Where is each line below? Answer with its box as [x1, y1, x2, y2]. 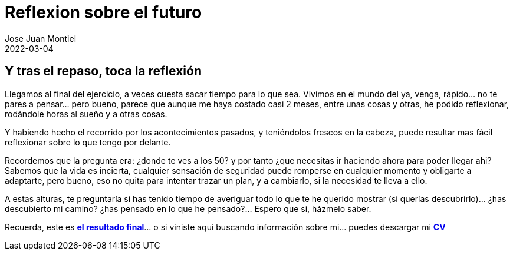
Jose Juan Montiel [5, 33, 77, 44]
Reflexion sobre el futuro [5, 2, 202, 22]
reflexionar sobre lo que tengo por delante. [5, 137, 171, 147]
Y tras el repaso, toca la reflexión [5, 64, 202, 79]
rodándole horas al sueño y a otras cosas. [5, 108, 167, 119]
